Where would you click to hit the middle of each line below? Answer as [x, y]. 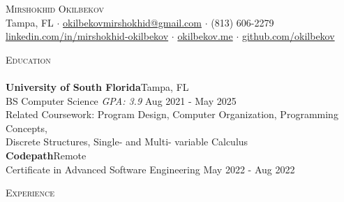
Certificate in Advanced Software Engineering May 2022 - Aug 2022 [150, 169]
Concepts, [27, 128]
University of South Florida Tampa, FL [97, 86]
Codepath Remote [46, 155]
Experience [30, 193]
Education [28, 59]
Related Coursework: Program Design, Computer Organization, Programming [172, 114]
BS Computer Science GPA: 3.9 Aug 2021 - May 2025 [121, 100]
